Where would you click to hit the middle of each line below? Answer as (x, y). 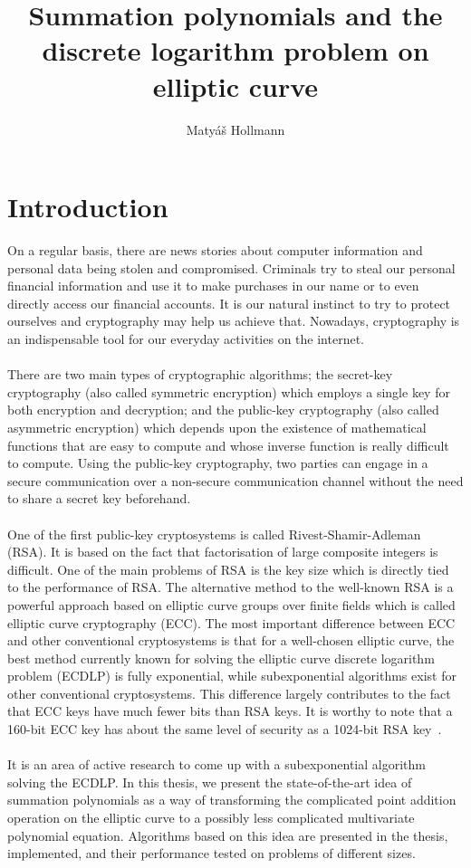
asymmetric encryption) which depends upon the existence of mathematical (217, 427)
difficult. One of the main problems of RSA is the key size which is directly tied (228, 569)
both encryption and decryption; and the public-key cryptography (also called (223, 410)
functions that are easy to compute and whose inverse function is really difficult (228, 445)
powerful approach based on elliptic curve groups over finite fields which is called (231, 604)
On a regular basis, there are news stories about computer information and (215, 250)
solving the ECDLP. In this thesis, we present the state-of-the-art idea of (210, 782)
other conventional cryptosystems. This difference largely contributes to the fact (229, 693)
